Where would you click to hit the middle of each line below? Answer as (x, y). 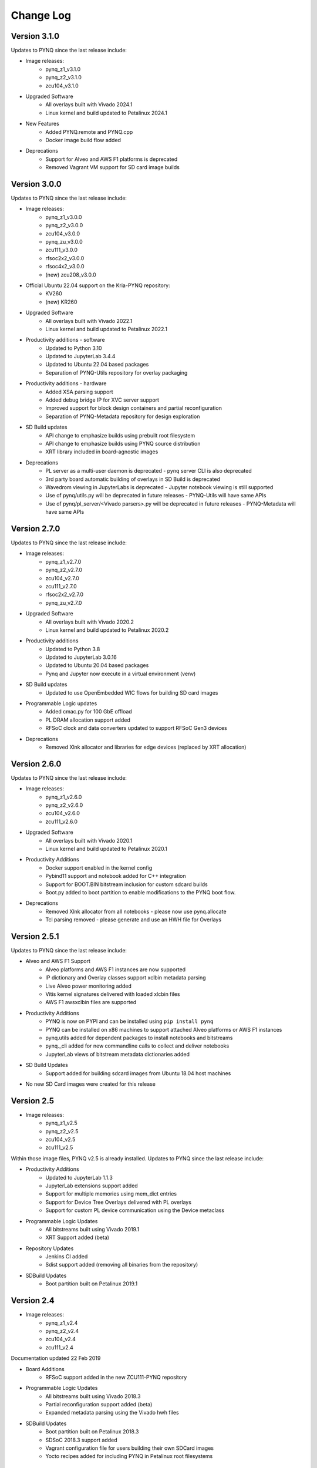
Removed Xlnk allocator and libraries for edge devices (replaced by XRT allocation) (146, 747)
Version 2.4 (33, 1301)
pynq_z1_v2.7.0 (63, 561)
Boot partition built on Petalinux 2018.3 (92, 1432)
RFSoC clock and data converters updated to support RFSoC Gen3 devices (136, 728)
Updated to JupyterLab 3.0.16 (81, 657)
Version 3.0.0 (36, 184)
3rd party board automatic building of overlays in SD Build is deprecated (133, 479)
